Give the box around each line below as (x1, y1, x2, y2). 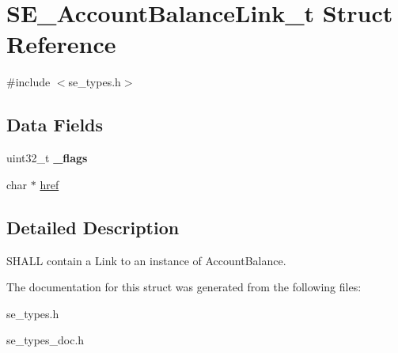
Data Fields (6, 112, 104, 137)
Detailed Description (6, 214, 180, 239)
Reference (6, 28, 116, 60)
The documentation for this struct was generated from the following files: (6, 279, 362, 295)
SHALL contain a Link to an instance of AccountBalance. (6, 252, 286, 268)
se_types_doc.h (6, 332, 85, 348)
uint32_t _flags (6, 150, 88, 166)
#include (6, 74, 51, 90)
